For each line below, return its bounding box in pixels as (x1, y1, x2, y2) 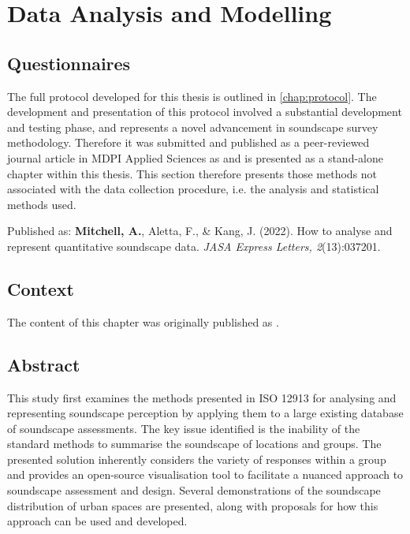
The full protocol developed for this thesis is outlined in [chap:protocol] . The (7, 88, 377, 104)
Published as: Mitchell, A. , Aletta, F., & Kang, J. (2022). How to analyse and (7, 222, 393, 239)
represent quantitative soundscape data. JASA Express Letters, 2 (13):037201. (7, 237, 381, 254)
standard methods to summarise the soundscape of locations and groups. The (7, 435, 382, 452)
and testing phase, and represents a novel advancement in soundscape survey (7, 118, 378, 135)
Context (7, 276, 74, 301)
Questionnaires (7, 50, 131, 75)
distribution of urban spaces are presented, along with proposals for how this (7, 497, 378, 513)
